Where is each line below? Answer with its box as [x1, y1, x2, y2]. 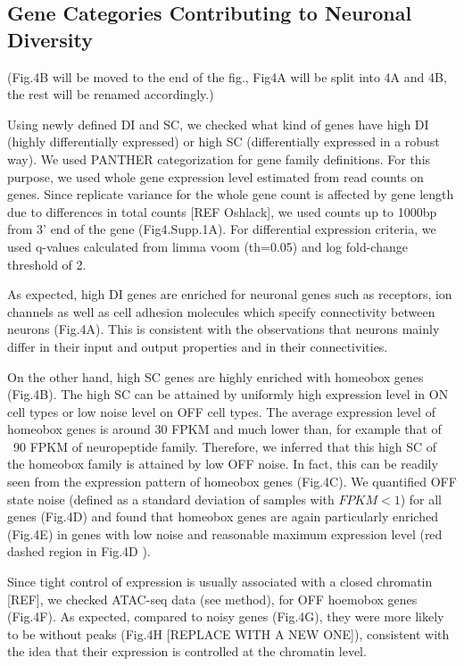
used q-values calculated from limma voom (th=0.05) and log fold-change [7, 237, 408, 255]
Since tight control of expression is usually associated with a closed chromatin [7, 572, 433, 591]
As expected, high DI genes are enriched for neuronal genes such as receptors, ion [7, 285, 452, 304]
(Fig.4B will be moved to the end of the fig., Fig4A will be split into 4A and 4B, [7, 67, 447, 86]
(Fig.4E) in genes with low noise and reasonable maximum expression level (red [7, 524, 443, 543]
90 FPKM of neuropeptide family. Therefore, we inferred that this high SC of [12, 437, 436, 455]
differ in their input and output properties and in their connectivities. [7, 337, 388, 355]
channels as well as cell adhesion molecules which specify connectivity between [7, 302, 435, 321]
